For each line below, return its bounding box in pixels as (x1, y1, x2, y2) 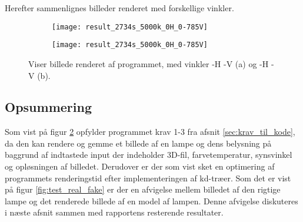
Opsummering (5, 98, 92, 116)
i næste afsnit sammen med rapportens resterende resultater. (5, 206, 224, 218)
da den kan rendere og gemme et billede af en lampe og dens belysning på (5, 137, 272, 149)
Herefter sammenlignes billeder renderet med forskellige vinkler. (5, 2, 234, 14)
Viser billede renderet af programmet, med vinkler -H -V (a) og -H (28, 57, 269, 69)
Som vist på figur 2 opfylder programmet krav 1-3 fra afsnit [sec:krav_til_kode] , (5, 125, 295, 138)
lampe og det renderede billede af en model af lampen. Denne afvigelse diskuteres (5, 194, 298, 207)
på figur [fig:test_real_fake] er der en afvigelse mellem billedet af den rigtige (5, 183, 281, 196)
